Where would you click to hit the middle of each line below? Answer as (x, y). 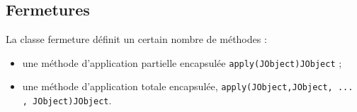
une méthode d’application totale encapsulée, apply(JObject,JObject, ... (188, 86)
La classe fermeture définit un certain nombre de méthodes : (136, 39)
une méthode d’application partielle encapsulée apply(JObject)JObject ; (182, 62)
